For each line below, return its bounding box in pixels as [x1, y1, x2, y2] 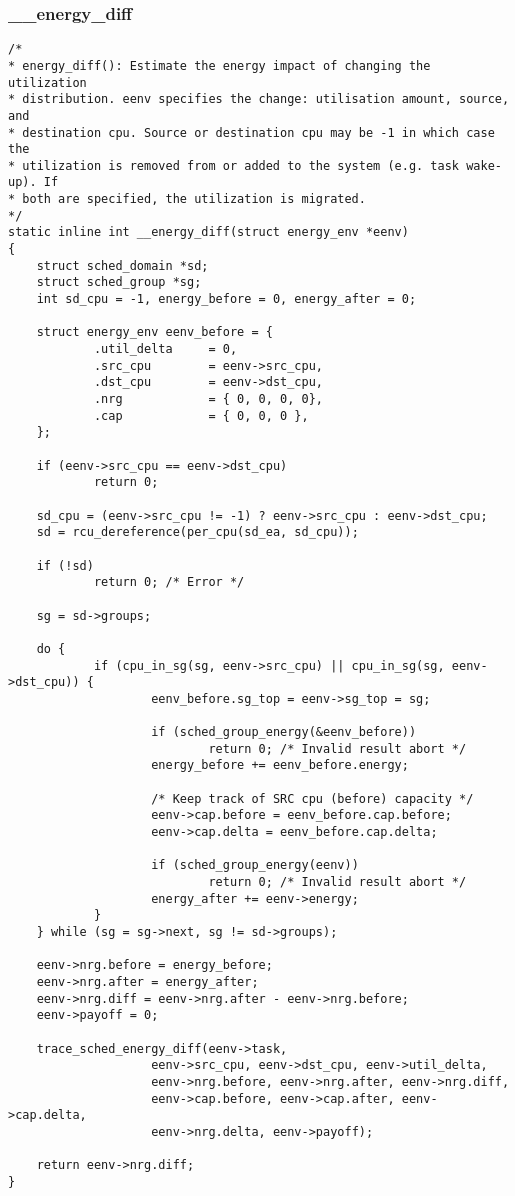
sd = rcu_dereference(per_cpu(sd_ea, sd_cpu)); [36, 525, 359, 540]
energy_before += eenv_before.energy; [151, 758, 409, 773]
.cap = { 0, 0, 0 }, [93, 408, 309, 423]
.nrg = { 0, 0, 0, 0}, [93, 392, 323, 406]
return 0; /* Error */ [93, 575, 245, 590]
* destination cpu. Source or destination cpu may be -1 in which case [8, 125, 495, 140]
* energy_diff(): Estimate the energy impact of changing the [8, 58, 431, 73]
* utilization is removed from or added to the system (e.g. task [8, 158, 460, 173]
